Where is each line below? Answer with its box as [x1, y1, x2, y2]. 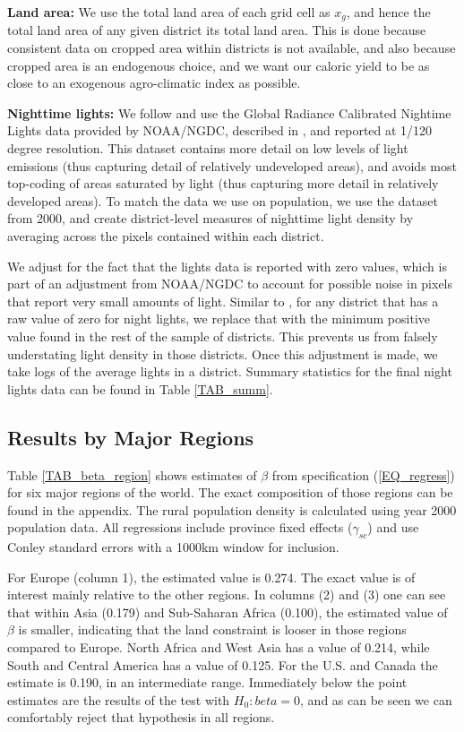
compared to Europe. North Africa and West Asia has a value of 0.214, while [7, 638, 430, 657]
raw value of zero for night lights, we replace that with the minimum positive [7, 309, 431, 328]
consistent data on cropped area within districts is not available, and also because [7, 39, 456, 57]
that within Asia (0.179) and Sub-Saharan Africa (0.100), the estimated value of [7, 602, 448, 621]
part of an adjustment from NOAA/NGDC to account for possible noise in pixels [7, 274, 453, 293]
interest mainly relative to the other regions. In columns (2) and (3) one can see [7, 585, 446, 604]
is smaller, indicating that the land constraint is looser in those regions [18, 620, 407, 639]
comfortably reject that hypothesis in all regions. [7, 708, 275, 727]
